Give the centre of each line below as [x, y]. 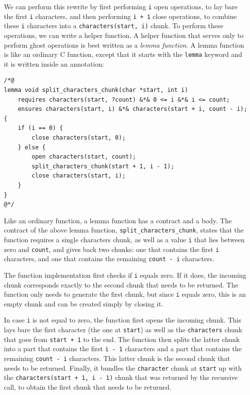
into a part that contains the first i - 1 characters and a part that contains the [123, 349]
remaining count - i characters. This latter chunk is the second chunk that [117, 358]
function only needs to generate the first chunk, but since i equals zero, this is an [125, 294]
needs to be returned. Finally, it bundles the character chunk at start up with [123, 368]
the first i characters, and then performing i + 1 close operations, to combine [120, 16]
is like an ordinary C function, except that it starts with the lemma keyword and [123, 54]
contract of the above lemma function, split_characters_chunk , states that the [124, 230]
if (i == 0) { [40, 128]
